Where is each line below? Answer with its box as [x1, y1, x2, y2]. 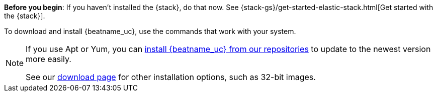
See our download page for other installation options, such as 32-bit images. [26, 72, 316, 82]
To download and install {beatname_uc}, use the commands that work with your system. [4, 27, 296, 35]
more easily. [26, 54, 71, 64]
